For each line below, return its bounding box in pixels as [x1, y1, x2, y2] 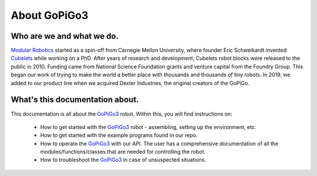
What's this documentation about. [11, 94, 139, 105]
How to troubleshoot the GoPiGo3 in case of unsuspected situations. [40, 156, 207, 164]
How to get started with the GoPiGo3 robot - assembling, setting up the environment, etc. [40, 123, 257, 130]
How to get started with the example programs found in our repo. [40, 132, 198, 139]
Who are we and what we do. [11, 31, 119, 41]
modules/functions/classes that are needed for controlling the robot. [40, 148, 205, 155]
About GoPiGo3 [11, 9, 89, 22]
